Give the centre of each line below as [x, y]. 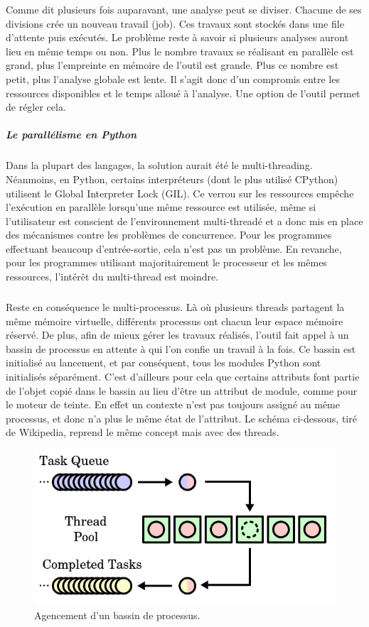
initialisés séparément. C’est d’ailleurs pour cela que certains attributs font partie [183, 376]
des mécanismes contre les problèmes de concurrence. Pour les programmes [169, 235]
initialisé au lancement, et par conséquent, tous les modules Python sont [164, 362]
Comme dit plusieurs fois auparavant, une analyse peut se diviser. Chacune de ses [184, 9]
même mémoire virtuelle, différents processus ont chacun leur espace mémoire [175, 321]
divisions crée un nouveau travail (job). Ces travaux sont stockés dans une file [175, 23]
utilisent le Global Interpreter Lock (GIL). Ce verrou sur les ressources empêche [180, 193]
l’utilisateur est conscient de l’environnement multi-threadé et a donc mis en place [184, 220]
